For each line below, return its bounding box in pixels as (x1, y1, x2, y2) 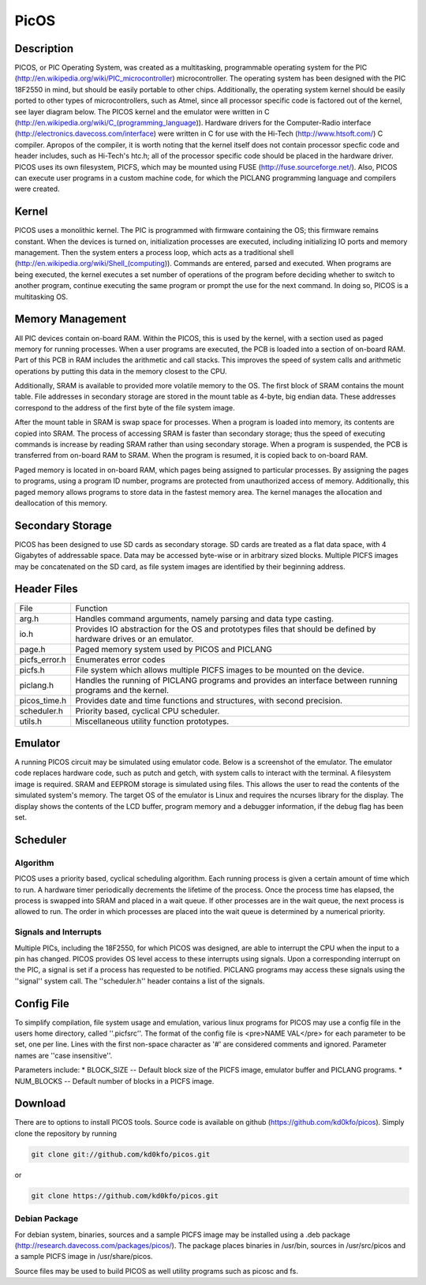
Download (14, 1097, 66, 1111)
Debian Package (14, 1213, 79, 1224)
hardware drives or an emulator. (75, 633, 194, 644)
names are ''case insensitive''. (14, 1051, 113, 1060)
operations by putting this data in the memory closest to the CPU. (14, 366, 228, 376)
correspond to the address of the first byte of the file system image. (14, 403, 236, 412)
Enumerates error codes (75, 654, 166, 665)
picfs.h (19, 664, 45, 675)
